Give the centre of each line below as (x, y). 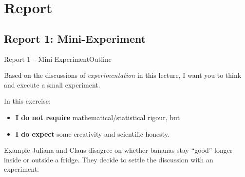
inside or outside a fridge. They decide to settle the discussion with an (109, 159)
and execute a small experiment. (52, 84)
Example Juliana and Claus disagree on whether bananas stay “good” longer (118, 150)
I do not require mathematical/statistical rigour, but (98, 117)
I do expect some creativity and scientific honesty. (92, 133)
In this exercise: (27, 101)
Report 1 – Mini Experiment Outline (58, 59)
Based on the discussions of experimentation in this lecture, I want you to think (123, 75)
